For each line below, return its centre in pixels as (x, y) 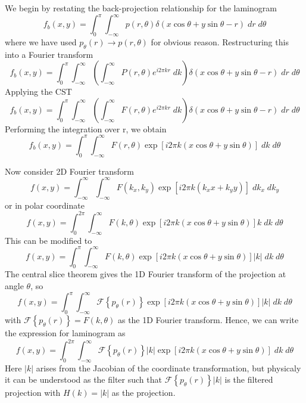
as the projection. (143, 393)
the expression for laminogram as (65, 332)
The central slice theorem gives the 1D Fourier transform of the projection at (146, 274)
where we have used (41, 41)
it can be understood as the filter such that (83, 379)
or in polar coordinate (45, 205)
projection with (33, 393)
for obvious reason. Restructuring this (220, 41)
